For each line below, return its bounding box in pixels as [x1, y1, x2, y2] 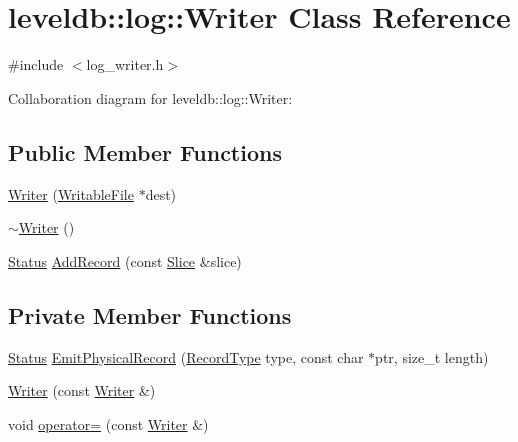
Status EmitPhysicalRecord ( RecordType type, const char [8, 346, 364, 367]
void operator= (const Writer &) [8, 413, 209, 434]
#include [8, 54, 64, 75]
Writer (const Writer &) [8, 380, 156, 401]
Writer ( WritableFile [8, 183, 134, 204]
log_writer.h [86, 54, 164, 75]
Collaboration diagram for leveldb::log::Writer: [8, 87, 293, 108]
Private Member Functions [8, 299, 292, 330]
